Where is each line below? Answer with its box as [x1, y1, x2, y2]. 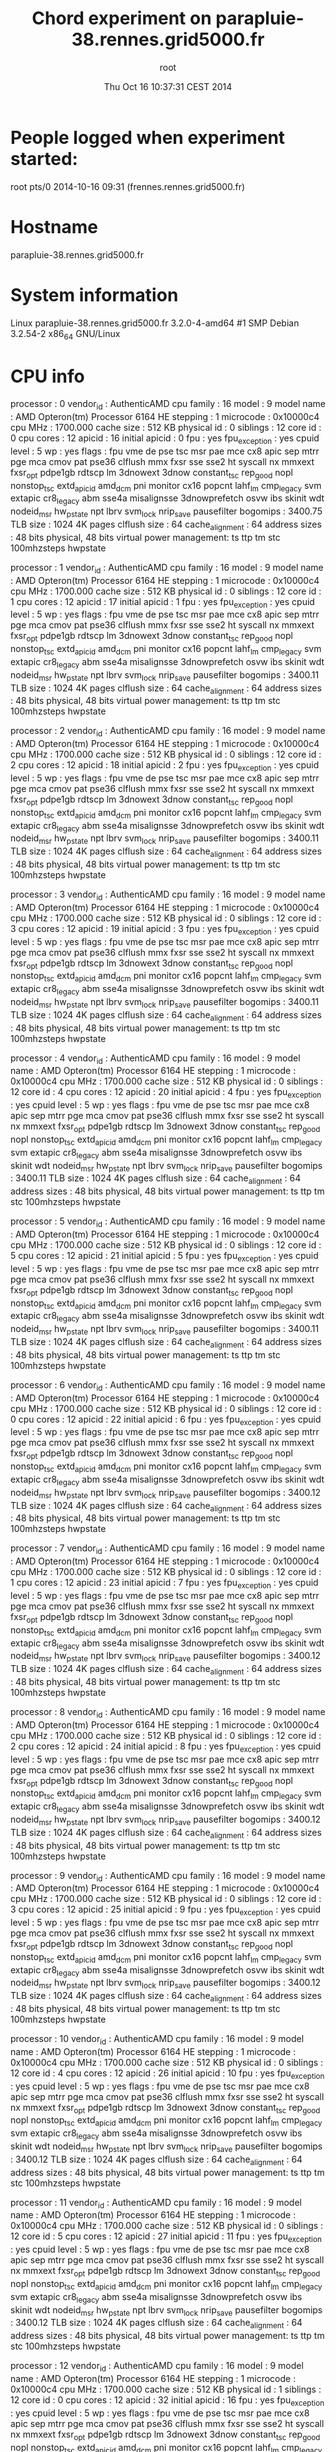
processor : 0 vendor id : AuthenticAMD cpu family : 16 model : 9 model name [10, 398, 326, 412]
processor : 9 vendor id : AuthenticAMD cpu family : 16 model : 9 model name [10, 1869, 326, 1884]
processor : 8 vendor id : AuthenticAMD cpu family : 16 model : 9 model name [10, 1705, 326, 1720]
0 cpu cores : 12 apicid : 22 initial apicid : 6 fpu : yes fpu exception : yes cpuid [10, 1413, 322, 1427]
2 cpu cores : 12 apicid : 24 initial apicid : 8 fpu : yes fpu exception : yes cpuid [10, 1740, 322, 1754]
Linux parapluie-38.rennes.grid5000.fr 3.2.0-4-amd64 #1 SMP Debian [10, 317, 300, 329]
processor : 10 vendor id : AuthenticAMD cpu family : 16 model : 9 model [10, 2033, 305, 2047]
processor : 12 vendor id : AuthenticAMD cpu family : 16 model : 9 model [10, 2360, 304, 2374]
